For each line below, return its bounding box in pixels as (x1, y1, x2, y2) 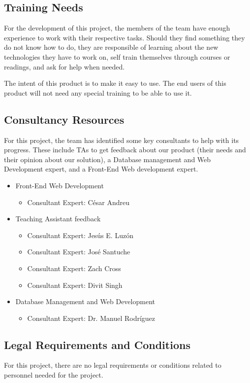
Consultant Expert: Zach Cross (27, 263, 121, 273)
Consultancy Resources (4, 111, 125, 127)
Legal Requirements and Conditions (4, 337, 190, 352)
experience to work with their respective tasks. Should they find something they (4, 32, 245, 42)
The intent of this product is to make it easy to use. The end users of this (4, 78, 226, 88)
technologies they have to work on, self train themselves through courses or (4, 51, 230, 62)
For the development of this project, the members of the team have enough (4, 23, 230, 33)
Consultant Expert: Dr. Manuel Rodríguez (27, 313, 156, 323)
